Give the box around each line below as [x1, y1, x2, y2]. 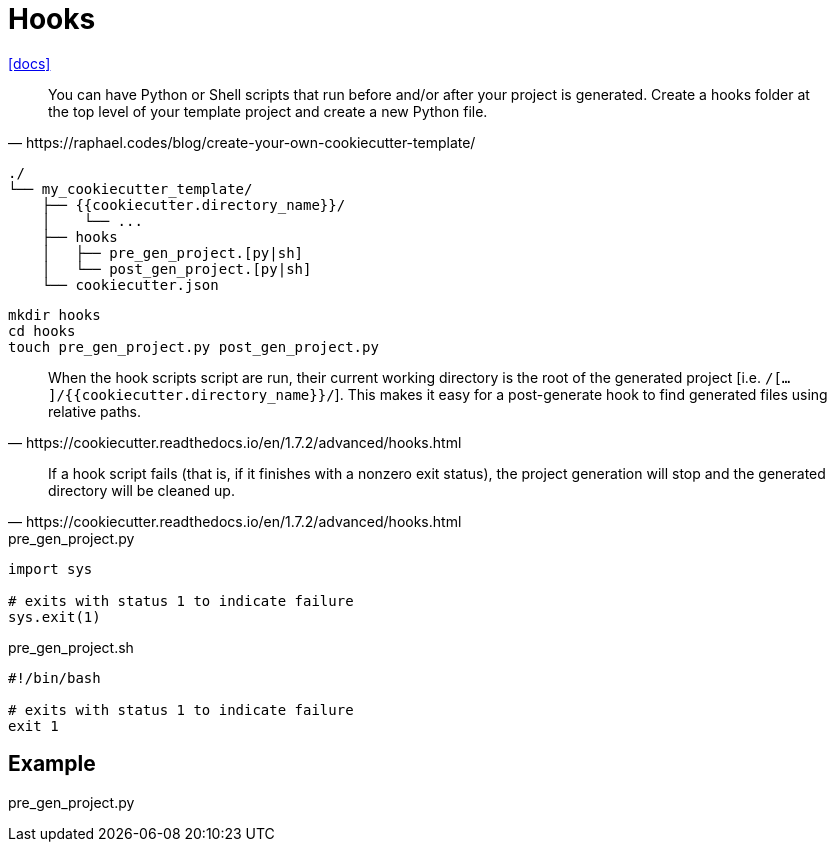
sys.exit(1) [8, 608, 101, 625]
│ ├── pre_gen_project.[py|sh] [41, 244, 304, 261]
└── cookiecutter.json [41, 276, 219, 293]
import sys [8, 560, 93, 577]
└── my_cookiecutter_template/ [8, 180, 253, 197]
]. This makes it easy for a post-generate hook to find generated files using [334, 385, 828, 403]
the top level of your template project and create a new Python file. [48, 102, 488, 120]
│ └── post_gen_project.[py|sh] [41, 260, 312, 277]
